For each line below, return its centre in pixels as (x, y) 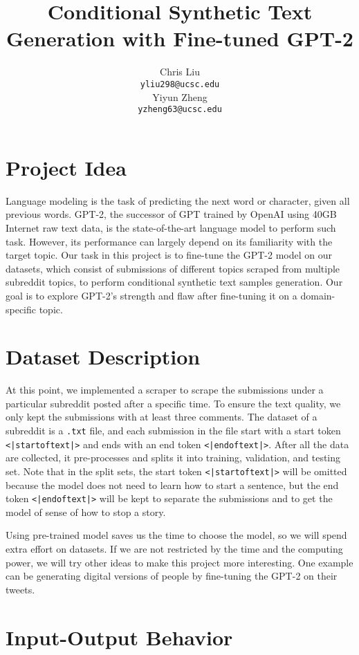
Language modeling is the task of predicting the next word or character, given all (178, 200)
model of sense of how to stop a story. (86, 511)
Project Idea (66, 167)
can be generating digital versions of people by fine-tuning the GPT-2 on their (172, 576)
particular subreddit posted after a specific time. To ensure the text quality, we (173, 403)
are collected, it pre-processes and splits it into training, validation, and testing (173, 458)
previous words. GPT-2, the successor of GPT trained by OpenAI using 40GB (171, 214)
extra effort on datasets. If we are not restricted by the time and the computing (174, 548)
